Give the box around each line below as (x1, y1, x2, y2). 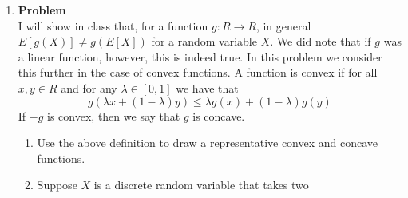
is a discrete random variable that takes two (93, 176, 309, 193)
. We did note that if (270, 33, 371, 49)
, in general (255, 17, 311, 34)
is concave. (192, 107, 245, 124)
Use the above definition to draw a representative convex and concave (37, 134, 378, 151)
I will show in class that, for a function (18, 17, 208, 34)
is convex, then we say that (47, 107, 180, 124)
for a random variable (151, 33, 257, 49)
